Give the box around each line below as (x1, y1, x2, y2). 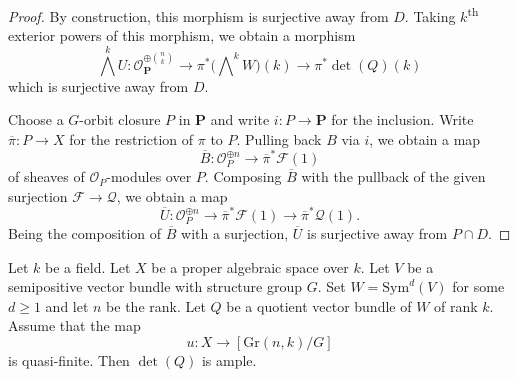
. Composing (204, 166, 282, 187)
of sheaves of (8, 166, 85, 187)
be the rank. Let (106, 295, 206, 316)
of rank (434, 295, 478, 316)
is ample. (201, 350, 257, 371)
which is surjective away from (8, 75, 189, 96)
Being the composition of (8, 223, 162, 244)
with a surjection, (181, 223, 289, 244)
